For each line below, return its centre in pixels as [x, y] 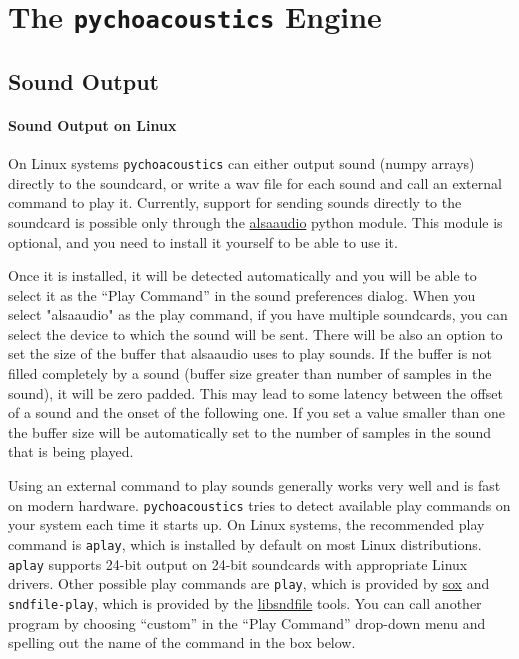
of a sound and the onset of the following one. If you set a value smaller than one [256, 412]
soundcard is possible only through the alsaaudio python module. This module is [255, 221]
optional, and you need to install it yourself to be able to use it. [203, 241]
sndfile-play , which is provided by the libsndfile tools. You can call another [245, 602]
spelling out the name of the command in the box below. [182, 642]
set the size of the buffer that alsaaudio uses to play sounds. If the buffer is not [250, 353]
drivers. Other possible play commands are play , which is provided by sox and [249, 583]
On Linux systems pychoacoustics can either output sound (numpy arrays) [241, 163]
